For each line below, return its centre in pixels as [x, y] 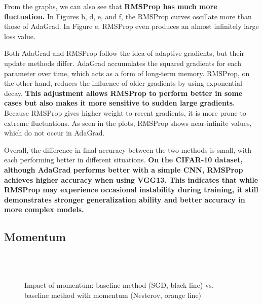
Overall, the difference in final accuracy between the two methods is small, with [128, 149]
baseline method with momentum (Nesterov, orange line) [113, 295]
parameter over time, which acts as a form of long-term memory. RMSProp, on [127, 73]
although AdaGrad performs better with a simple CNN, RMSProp [124, 169]
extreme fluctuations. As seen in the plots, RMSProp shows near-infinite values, [128, 123]
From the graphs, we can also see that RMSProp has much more [111, 6]
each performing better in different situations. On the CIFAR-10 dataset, [124, 160]
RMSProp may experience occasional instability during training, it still [131, 190]
